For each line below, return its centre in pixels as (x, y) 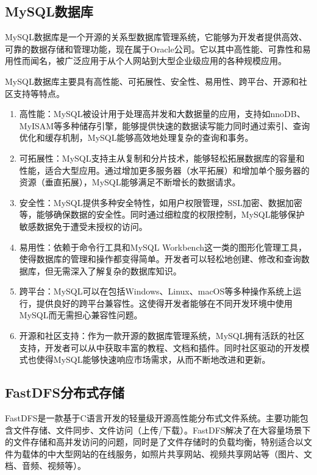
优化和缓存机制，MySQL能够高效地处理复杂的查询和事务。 (136, 137)
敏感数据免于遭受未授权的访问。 (83, 226)
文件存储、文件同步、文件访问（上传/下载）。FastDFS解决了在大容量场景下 (162, 430)
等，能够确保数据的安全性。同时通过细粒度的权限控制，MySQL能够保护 (162, 214)
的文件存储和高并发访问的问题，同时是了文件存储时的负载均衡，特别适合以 (154, 442)
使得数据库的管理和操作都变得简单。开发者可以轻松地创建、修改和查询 (160, 259)
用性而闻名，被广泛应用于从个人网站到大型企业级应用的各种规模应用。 (146, 61)
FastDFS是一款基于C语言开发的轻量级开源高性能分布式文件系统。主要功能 (152, 418)
